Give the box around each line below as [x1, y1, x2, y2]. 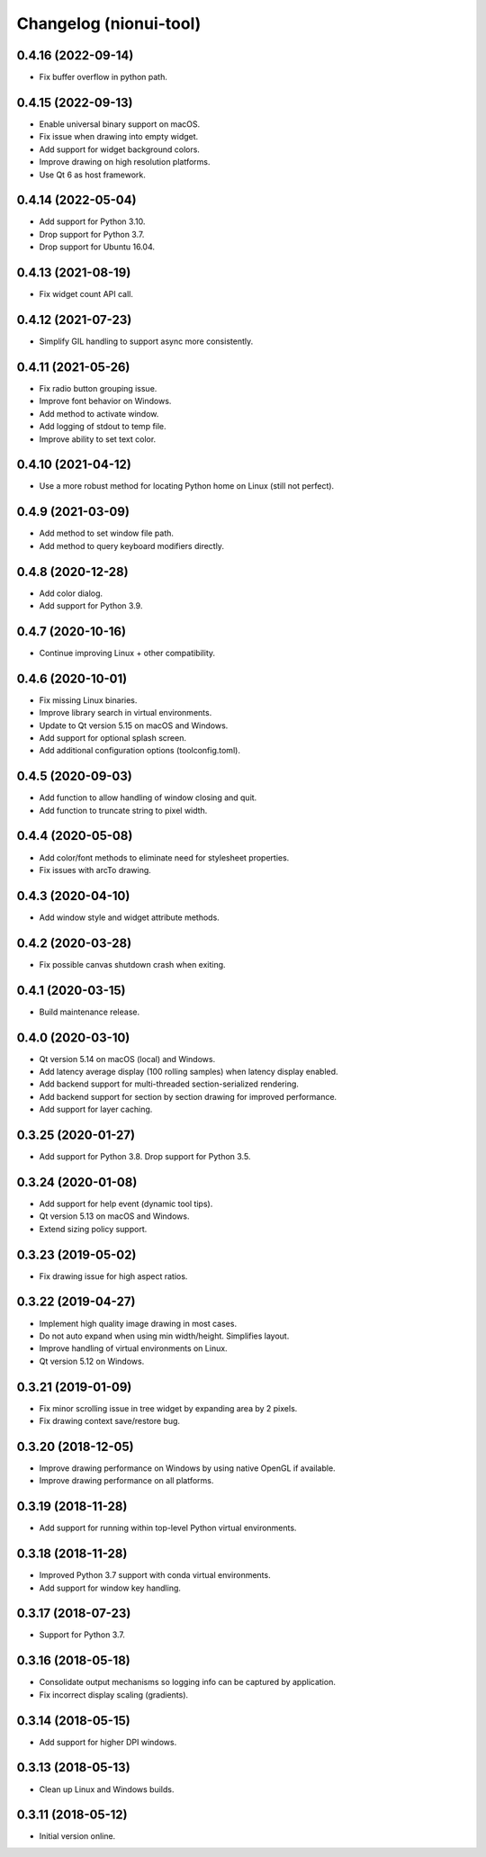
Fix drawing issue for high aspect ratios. [39, 1270, 188, 1282]
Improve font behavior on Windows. [39, 396, 172, 407]
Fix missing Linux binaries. [39, 694, 138, 706]
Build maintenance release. [39, 1006, 139, 1017]
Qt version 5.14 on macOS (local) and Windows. [39, 1053, 216, 1064]
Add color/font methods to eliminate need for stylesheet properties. [39, 852, 290, 863]
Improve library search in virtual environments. [39, 708, 212, 718]
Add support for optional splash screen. [39, 732, 186, 743]
